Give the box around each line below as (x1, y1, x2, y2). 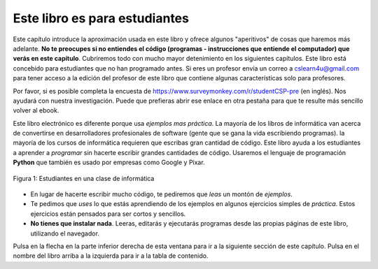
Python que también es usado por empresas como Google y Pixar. (13, 158, 206, 167)
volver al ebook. (13, 106, 59, 115)
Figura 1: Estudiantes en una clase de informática (13, 174, 155, 182)
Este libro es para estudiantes (13, 10, 189, 26)
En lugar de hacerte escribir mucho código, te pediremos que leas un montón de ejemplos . (30, 190, 293, 198)
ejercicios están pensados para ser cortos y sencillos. (30, 210, 186, 218)
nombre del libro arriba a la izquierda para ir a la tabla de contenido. (13, 252, 209, 260)
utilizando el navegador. (30, 229, 99, 238)
